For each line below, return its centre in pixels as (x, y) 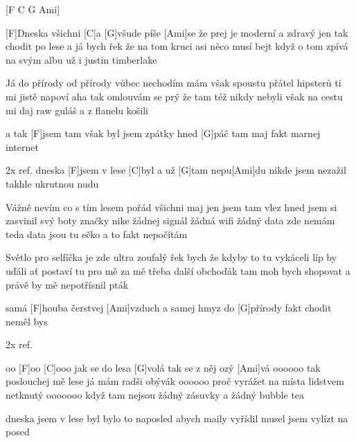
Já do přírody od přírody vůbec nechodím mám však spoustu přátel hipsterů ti (173, 83)
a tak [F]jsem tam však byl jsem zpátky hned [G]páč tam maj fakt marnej (163, 133)
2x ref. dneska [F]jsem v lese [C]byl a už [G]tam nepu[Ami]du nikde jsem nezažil (176, 170)
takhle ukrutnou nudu (52, 183)
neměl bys (27, 321)
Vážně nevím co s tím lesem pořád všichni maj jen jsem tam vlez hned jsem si (171, 207)
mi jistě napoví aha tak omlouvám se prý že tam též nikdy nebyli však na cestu (174, 96)
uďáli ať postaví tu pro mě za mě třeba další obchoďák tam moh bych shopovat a (178, 270)
